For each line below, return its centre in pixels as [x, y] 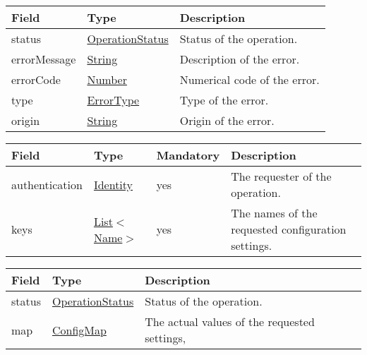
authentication [47, 184]
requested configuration [289, 229]
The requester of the [281, 176]
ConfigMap [79, 330]
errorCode [36, 79]
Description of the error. [240, 59]
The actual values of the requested [230, 321]
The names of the [274, 213]
